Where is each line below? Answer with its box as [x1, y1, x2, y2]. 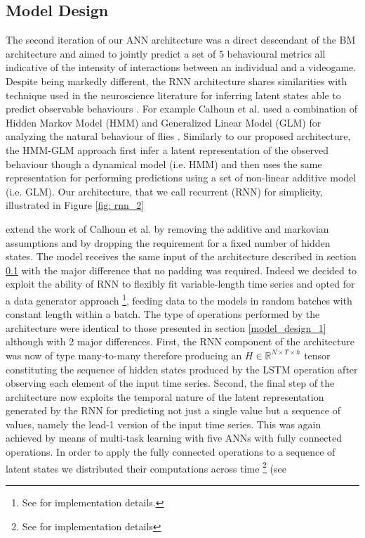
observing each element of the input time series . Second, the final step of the [6, 376, 335, 390]
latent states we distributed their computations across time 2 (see [6, 459, 287, 475]
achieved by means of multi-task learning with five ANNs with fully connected [6, 430, 342, 445]
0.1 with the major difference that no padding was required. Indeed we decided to [6, 262, 357, 277]
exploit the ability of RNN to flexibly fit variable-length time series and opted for [6, 276, 355, 291]
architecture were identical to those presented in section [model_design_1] [6, 320, 326, 335]
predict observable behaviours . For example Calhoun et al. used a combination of [6, 101, 358, 116]
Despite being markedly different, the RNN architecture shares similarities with [6, 73, 347, 88]
